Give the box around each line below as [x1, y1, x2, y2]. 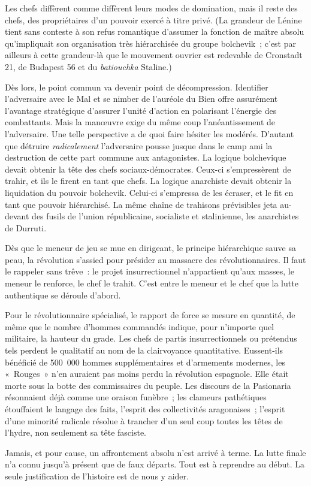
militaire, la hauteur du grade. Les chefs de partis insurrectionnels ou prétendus [5, 332, 297, 345]
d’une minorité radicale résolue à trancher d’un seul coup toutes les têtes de [5, 414, 283, 427]
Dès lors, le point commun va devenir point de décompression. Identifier [5, 80, 268, 93]
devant [5, 210, 29, 222]
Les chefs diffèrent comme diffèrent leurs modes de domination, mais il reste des [5, 2, 298, 14]
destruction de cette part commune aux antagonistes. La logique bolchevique [5, 151, 286, 164]
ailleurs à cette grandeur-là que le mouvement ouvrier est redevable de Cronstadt [5, 49, 303, 61]
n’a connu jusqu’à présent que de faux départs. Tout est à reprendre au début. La [5, 458, 305, 470]
